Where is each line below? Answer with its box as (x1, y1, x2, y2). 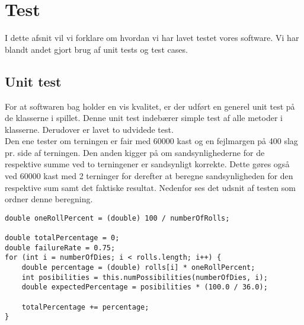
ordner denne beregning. (5, 193, 93, 205)
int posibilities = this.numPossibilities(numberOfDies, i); (21, 273, 268, 282)
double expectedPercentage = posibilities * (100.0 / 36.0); (21, 283, 268, 292)
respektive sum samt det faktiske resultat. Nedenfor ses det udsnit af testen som (5, 181, 296, 193)
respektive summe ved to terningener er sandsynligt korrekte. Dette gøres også (5, 158, 290, 170)
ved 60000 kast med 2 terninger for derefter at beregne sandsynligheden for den (5, 170, 293, 182)
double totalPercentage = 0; (5, 234, 120, 243)
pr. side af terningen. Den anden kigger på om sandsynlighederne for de (5, 146, 265, 158)
